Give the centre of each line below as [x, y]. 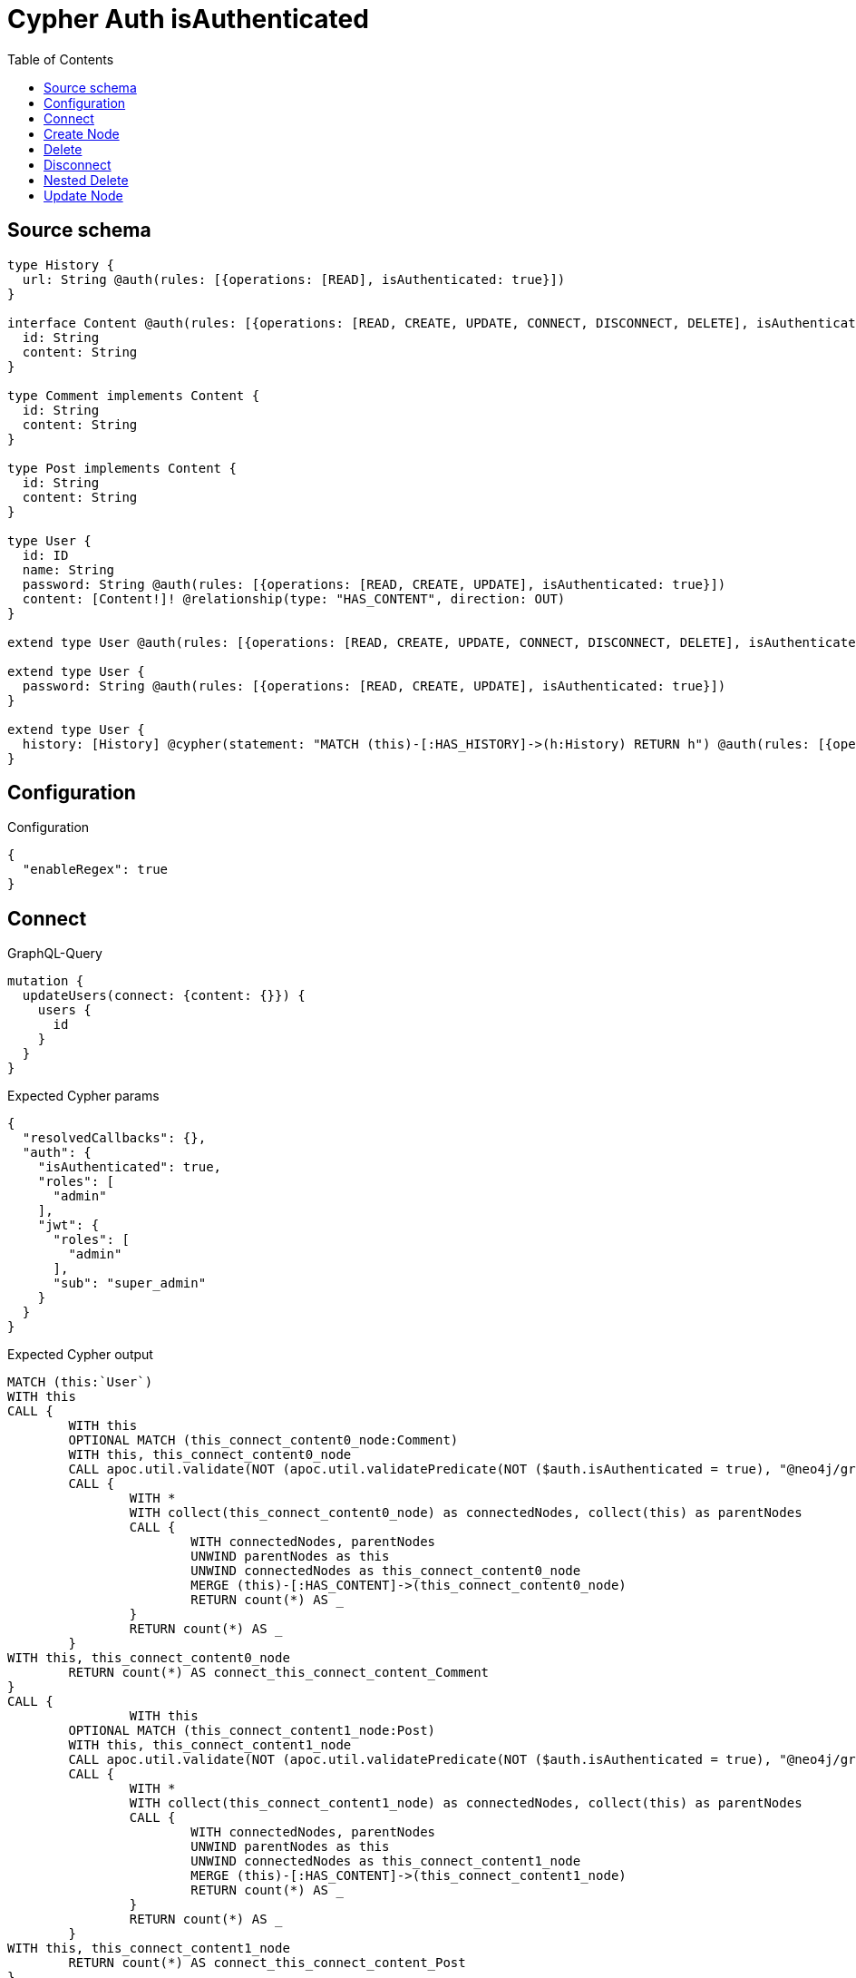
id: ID [45, 555]
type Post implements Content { [122, 468]
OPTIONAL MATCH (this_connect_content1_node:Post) [252, 1731]
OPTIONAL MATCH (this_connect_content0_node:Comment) [263, 1440]
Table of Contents [61, 59]
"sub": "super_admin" [130, 1283]
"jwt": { [68, 1225]
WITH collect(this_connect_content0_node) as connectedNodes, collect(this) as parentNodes [466, 1513]
